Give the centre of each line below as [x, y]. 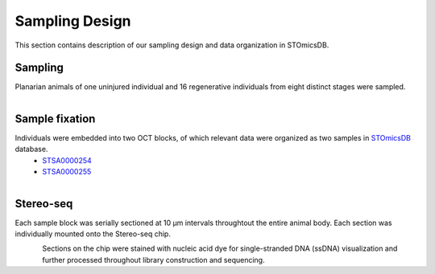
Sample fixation [55, 119]
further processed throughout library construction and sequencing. [153, 260]
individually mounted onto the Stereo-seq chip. [93, 234]
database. [31, 149]
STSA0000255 [67, 172]
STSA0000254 [67, 160]
